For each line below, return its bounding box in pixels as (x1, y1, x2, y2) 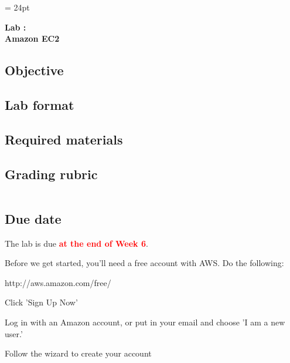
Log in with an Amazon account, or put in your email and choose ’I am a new (5, 315, 285, 328)
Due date (5, 209, 62, 227)
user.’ (5, 327, 23, 340)
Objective (5, 61, 64, 79)
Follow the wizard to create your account (5, 347, 152, 359)
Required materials (5, 130, 123, 148)
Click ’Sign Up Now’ (5, 296, 78, 308)
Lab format (5, 95, 74, 113)
